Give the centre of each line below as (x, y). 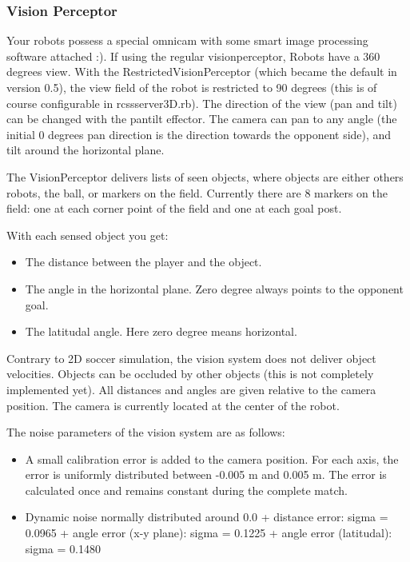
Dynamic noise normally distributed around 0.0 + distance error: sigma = (207, 517)
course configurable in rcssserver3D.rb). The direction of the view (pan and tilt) (202, 103)
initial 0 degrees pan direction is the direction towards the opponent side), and (199, 134)
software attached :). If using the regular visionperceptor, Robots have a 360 (193, 56)
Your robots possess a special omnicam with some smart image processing (187, 40)
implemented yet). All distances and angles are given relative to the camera (191, 389)
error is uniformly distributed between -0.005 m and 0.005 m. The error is (206, 474)
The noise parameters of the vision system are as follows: (146, 432)
